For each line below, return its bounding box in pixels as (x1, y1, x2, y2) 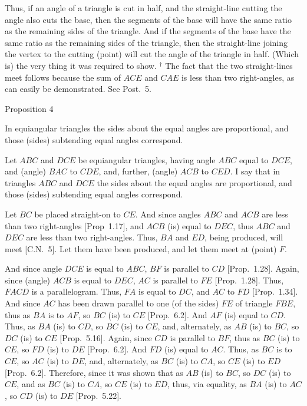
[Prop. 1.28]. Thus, (214, 273, 284, 286)
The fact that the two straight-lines (165, 59, 293, 71)
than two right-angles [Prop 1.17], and (5, 219, 144, 232)
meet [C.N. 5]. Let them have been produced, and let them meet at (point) (5, 242, 277, 255)
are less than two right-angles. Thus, (26, 231, 158, 243)
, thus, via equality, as (167, 378, 247, 390)
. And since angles (135, 207, 201, 220)
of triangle (235, 297, 273, 309)
